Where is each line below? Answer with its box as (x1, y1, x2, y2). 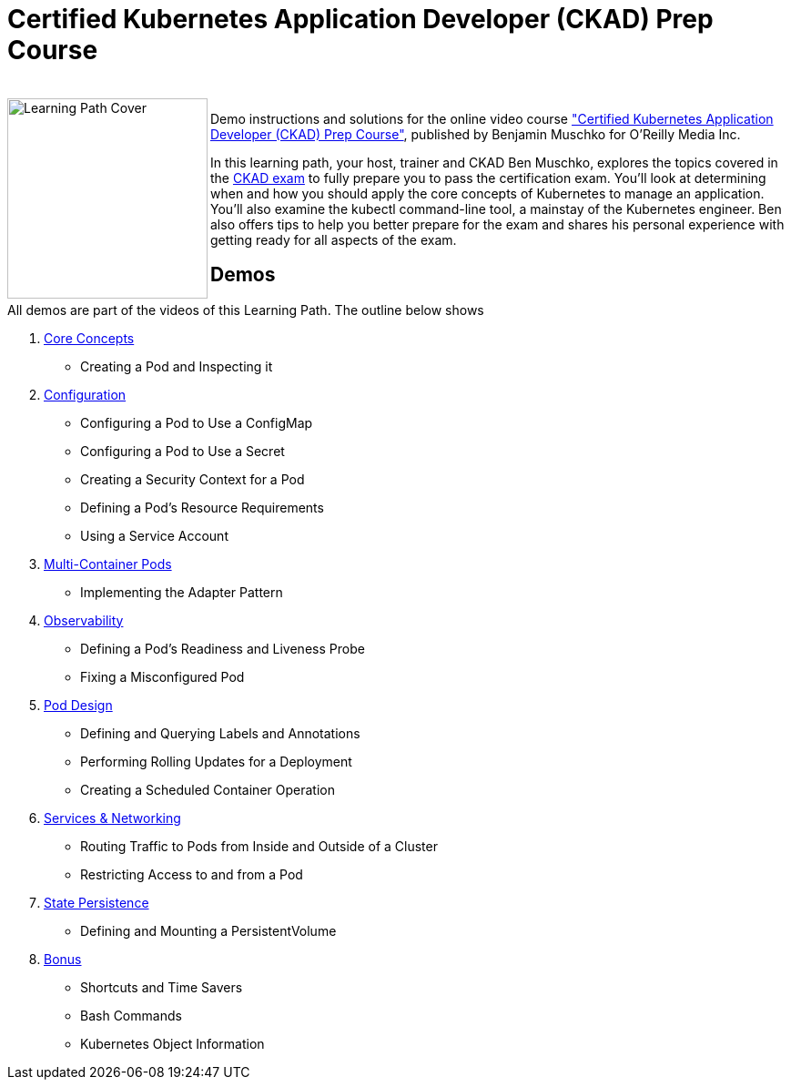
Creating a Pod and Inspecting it (80, 358, 273, 374)
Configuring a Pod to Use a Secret (80, 442, 285, 459)
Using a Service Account (80, 527, 228, 543)
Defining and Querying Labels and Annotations (80, 725, 360, 741)
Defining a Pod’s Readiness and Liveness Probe (80, 640, 365, 656)
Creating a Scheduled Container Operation (80, 781, 335, 797)
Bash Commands (80, 1007, 182, 1023)
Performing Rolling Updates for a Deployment (80, 753, 352, 769)
